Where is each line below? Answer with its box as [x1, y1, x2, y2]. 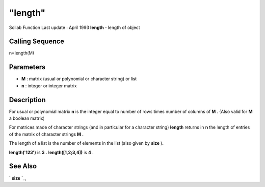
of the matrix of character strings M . [9, 131, 84, 137]
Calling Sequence [9, 37, 65, 46]
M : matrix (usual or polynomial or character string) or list [21, 76, 137, 82]
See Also [9, 162, 37, 170]
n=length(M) [9, 50, 34, 56]
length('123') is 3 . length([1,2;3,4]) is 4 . [9, 149, 94, 155]
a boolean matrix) [9, 115, 45, 121]
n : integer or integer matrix [21, 82, 77, 88]
